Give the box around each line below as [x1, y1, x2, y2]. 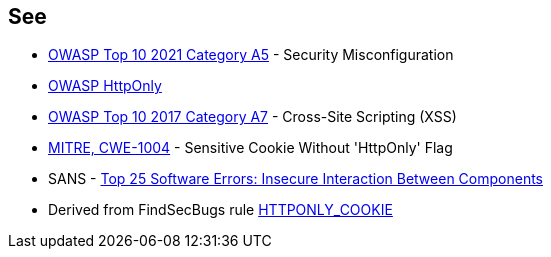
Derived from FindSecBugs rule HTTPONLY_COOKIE [48, 201, 393, 219]
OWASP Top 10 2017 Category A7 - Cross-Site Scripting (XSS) [48, 108, 457, 126]
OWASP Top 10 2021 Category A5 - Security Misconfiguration [48, 46, 454, 64]
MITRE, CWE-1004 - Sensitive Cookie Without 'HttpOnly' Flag [48, 139, 453, 157]
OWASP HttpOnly [48, 77, 162, 95]
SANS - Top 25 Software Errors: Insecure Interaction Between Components [48, 170, 543, 188]
